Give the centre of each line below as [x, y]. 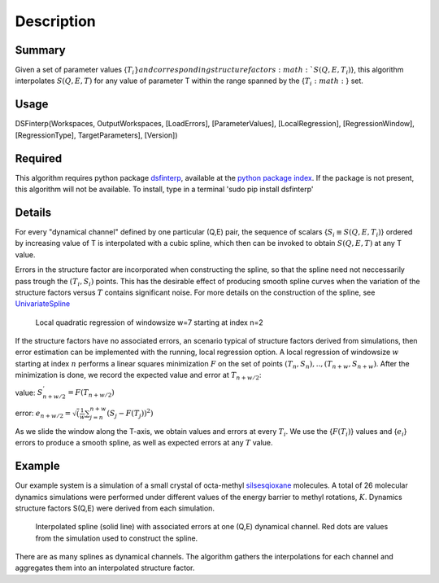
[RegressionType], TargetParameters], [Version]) [96, 135]
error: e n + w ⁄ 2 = [43, 414]
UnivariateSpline [43, 304]
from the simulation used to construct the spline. [117, 538]
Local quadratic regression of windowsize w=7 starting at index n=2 [149, 322]
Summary [40, 50]
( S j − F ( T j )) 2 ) [130, 413]
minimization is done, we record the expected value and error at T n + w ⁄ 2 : [138, 376]
